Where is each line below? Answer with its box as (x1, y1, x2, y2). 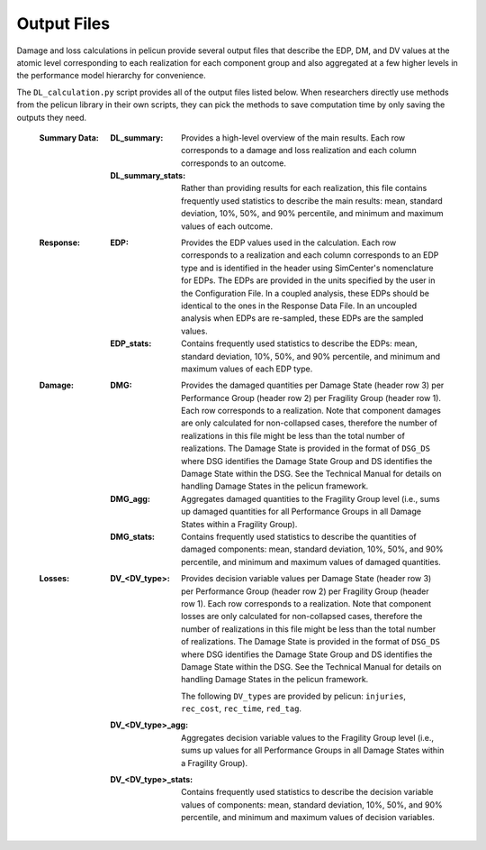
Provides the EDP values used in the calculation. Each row (181, 237, 397, 248)
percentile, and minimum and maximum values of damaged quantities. (181, 556, 441, 567)
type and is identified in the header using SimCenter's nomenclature (181, 262, 434, 273)
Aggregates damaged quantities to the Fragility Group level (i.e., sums (181, 493, 440, 504)
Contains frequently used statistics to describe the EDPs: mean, (181, 338, 418, 349)
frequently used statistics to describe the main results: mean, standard (181, 195, 443, 206)
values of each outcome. (181, 221, 274, 232)
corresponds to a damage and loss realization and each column (181, 145, 418, 156)
